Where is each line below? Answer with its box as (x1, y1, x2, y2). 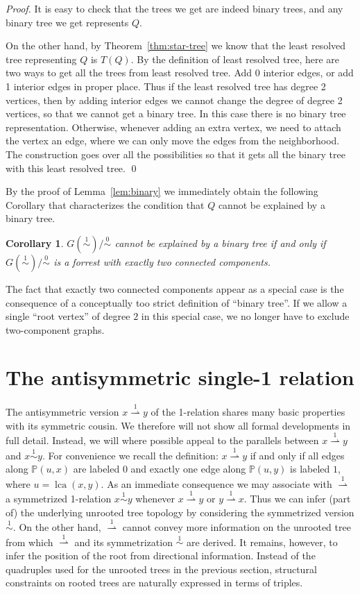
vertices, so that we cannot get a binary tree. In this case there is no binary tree (6, 106, 346, 121)
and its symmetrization (74, 534, 173, 549)
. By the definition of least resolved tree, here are (130, 51, 340, 66)
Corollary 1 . (6, 235, 64, 250)
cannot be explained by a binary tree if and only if (114, 235, 326, 250)
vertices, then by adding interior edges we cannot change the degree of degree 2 (6, 92, 343, 107)
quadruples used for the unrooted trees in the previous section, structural (6, 561, 317, 576)
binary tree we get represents (6, 15, 129, 29)
